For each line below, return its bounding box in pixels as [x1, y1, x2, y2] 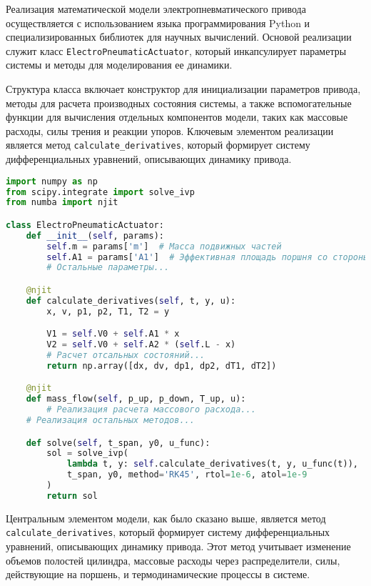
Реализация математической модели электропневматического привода [6, 1, 306, 16]
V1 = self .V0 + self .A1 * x [46, 329, 180, 339]
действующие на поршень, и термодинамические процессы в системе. [6, 567, 310, 582]
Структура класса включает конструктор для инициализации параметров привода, [6, 81, 361, 96]
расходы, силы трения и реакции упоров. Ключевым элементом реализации [6, 123, 334, 138]
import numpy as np [6, 176, 98, 187]
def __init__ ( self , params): [26, 230, 164, 241]
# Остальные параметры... [46, 262, 170, 273]
